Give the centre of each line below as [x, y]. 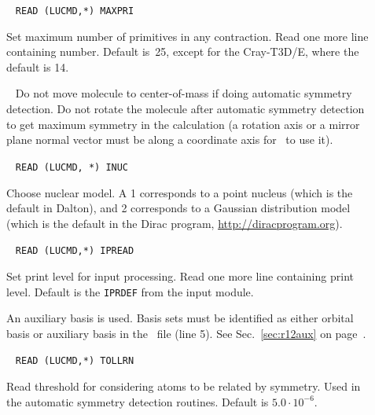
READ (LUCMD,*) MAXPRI [75, 11]
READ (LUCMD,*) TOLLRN [75, 361]
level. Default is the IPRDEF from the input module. [130, 291]
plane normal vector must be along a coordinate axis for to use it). [170, 140]
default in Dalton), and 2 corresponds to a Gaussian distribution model [178, 208]
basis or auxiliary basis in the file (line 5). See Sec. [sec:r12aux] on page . [186, 333]
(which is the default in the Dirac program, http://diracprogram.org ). [175, 223]
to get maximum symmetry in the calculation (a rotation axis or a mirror [183, 124]
